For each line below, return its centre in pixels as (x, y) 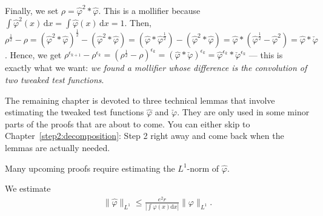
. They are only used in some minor (243, 112)
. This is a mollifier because (149, 10)
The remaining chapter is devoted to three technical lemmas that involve (140, 100)
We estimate (28, 188)
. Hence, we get (33, 54)
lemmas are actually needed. (58, 148)
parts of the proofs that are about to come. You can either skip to (128, 123)
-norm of (203, 168)
